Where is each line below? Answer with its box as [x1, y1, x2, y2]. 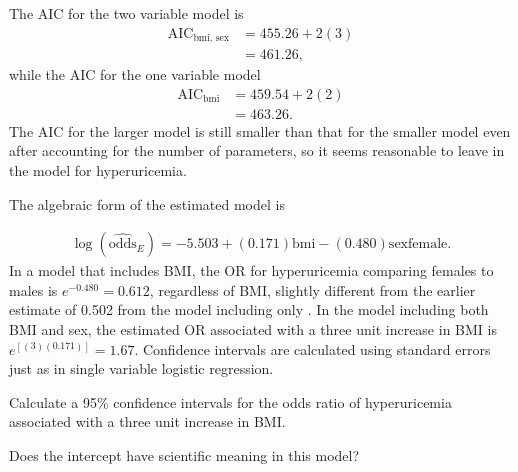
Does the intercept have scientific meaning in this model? [9, 444, 360, 465]
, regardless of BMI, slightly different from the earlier [149, 279, 476, 300]
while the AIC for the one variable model [9, 64, 261, 85]
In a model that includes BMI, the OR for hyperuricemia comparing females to [9, 260, 494, 281]
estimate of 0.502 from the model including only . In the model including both [9, 299, 489, 320]
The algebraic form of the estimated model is [9, 193, 285, 214]
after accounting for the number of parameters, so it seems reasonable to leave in [9, 140, 505, 161]
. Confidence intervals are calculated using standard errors [134, 338, 491, 359]
